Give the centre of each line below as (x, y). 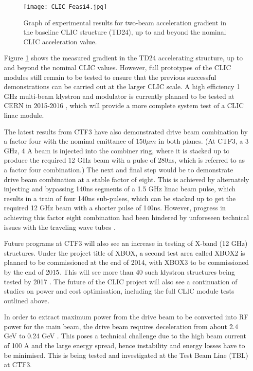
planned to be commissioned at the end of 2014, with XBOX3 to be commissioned (126, 262)
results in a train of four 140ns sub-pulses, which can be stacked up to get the (120, 198)
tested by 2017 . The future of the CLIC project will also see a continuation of (121, 281)
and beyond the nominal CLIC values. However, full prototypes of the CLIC (117, 67)
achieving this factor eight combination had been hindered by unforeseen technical (126, 217)
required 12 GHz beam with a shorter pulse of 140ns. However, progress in (115, 208)
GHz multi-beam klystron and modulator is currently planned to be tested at (119, 96)
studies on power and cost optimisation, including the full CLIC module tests (119, 291)
